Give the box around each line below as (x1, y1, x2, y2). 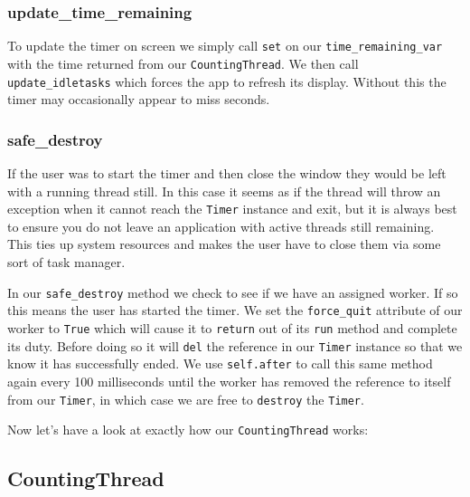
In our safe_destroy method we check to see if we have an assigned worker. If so (7, 282, 458, 301)
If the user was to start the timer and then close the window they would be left (7, 164, 446, 182)
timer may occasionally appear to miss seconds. (7, 90, 270, 109)
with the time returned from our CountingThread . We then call (7, 53, 359, 72)
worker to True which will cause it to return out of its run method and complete (7, 318, 457, 337)
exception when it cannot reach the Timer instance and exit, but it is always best (7, 199, 457, 218)
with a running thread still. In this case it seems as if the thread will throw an (7, 181, 441, 200)
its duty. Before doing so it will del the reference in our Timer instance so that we (7, 336, 463, 355)
